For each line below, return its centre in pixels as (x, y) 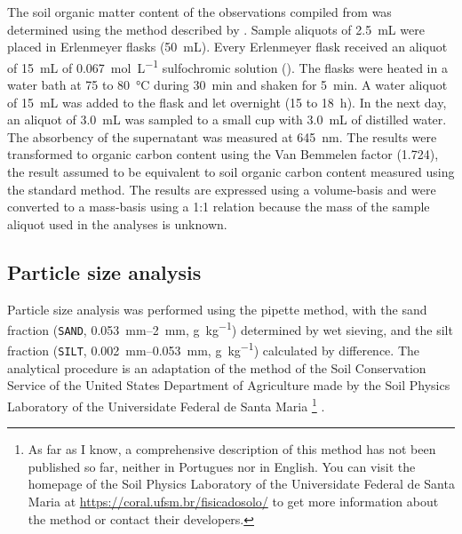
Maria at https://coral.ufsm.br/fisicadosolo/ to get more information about (233, 502)
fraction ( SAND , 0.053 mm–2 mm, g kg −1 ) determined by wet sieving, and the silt (230, 328)
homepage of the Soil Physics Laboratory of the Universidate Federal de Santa (241, 484)
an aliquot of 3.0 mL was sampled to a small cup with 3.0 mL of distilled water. (227, 120)
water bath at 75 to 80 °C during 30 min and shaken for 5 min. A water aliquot (227, 85)
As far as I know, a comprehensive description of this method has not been (232, 449)
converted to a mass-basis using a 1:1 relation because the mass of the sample (219, 207)
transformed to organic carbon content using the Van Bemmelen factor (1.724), (223, 154)
